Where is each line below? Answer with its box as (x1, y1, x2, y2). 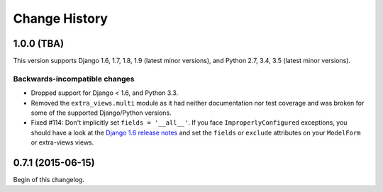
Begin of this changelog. (13, 176, 85, 184)
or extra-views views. (30, 138, 94, 147)
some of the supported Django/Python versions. (30, 108, 172, 117)
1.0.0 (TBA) (13, 38, 64, 50)
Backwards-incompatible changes (13, 74, 135, 84)
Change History (13, 11, 108, 26)
